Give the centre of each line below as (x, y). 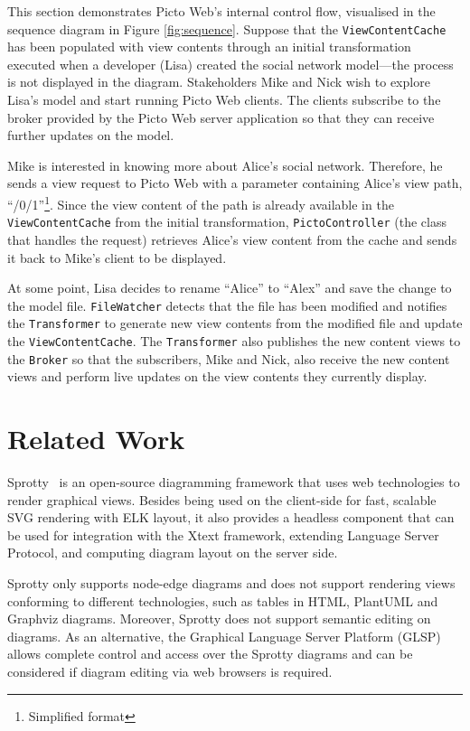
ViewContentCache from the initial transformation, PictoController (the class (227, 222)
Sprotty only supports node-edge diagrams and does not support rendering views (231, 583)
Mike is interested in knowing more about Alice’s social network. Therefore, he (225, 165)
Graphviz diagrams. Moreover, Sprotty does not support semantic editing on (219, 619)
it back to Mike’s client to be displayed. (117, 257)
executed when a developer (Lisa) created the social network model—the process (230, 64)
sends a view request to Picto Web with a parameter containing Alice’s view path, (235, 183)
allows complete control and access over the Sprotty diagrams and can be (210, 654)
